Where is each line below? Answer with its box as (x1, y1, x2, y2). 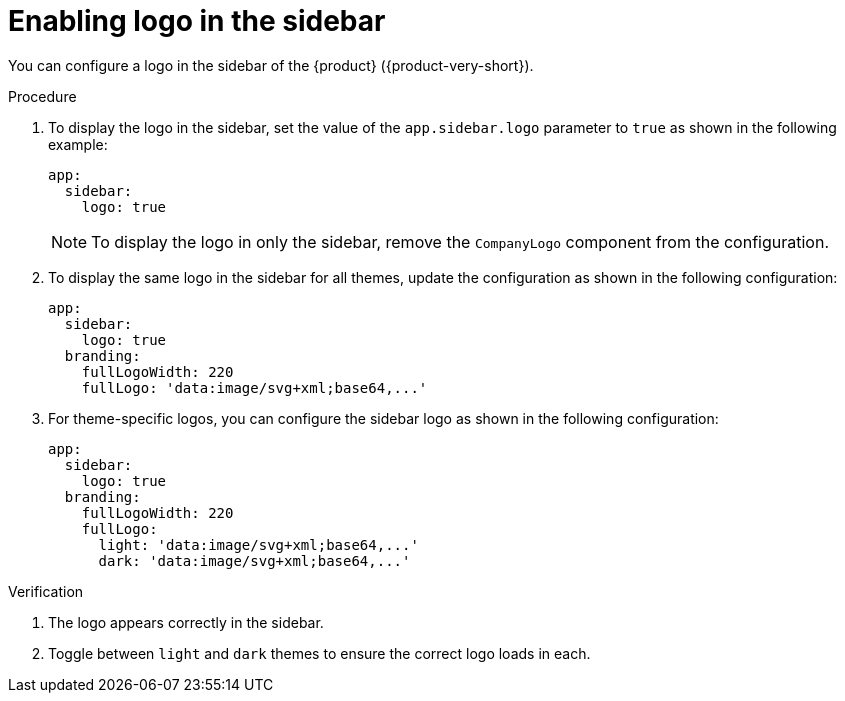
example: (48, 135, 108, 153)
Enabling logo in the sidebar (8, 4, 386, 38)
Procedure (8, 87, 77, 105)
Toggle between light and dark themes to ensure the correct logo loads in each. (48, 644, 591, 662)
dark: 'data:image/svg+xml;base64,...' (98, 552, 411, 569)
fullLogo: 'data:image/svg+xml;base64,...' (81, 379, 428, 396)
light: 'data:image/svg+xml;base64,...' (98, 536, 419, 553)
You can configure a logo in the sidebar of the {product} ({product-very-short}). (8, 56, 534, 74)
